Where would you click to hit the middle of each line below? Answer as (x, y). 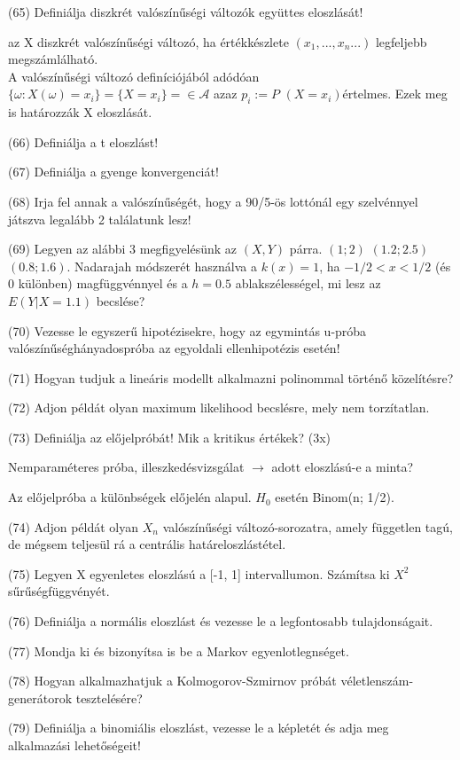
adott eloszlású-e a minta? (343, 467)
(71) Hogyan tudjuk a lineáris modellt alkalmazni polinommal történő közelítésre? (231, 377)
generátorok (40, 697)
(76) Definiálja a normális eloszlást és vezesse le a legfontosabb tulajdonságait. (221, 621)
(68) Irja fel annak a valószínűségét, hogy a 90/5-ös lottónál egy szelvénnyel (213, 201)
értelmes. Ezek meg (395, 94)
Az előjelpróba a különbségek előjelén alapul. (130, 497)
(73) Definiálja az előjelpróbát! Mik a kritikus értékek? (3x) (170, 437)
